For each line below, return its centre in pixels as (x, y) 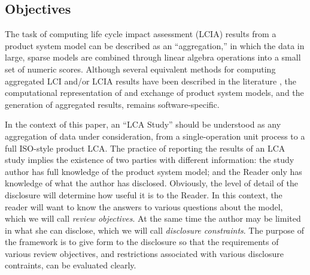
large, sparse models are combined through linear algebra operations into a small (153, 57)
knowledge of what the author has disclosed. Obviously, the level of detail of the (151, 183)
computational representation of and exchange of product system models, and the (154, 93)
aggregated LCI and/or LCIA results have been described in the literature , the (151, 81)
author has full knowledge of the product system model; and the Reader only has (154, 171)
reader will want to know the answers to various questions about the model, (144, 206)
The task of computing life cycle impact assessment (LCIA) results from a (141, 34)
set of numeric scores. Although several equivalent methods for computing (140, 69)
